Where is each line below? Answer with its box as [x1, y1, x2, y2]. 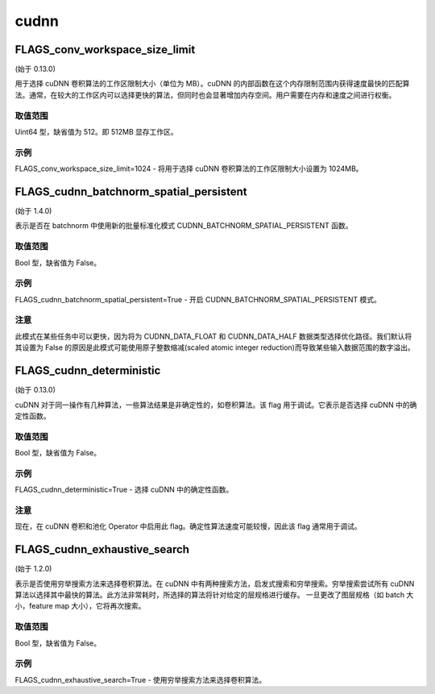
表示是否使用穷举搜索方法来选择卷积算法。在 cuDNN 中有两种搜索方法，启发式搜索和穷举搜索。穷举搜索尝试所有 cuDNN [14, 579, 415, 588]
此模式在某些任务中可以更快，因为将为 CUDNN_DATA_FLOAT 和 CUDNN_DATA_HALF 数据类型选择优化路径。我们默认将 [14, 331, 412, 341]
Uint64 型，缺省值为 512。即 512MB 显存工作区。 [14, 127, 179, 136]
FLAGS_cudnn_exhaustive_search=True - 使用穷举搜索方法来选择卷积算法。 [14, 675, 267, 684]
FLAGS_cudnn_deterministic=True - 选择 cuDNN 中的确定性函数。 [14, 484, 234, 495]
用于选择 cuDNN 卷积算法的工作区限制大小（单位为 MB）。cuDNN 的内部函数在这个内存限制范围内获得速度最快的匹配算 [14, 79, 410, 89]
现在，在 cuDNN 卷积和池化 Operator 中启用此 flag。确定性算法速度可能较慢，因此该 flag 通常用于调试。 [14, 522, 362, 531]
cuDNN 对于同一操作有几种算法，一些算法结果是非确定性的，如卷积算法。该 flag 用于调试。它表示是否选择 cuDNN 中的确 [14, 400, 417, 409]
